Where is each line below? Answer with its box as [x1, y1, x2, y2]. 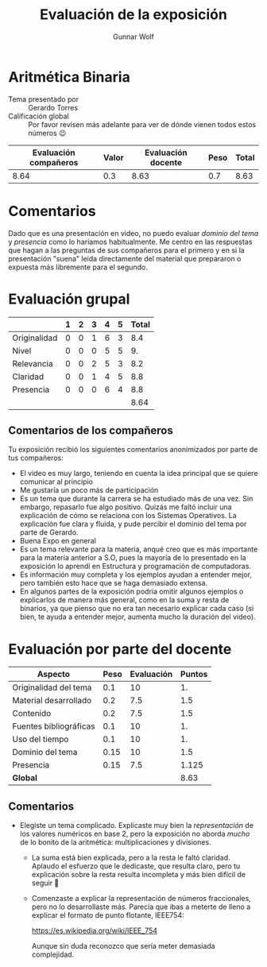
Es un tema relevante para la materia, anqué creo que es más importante [19, 544, 258, 554]
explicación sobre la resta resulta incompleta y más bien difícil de [31, 870, 246, 880]
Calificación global [8, 111, 69, 121]
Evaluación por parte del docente [8, 640, 232, 658]
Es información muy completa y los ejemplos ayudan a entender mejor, [19, 570, 253, 579]
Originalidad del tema [12, 682, 92, 693]
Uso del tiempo [12, 733, 69, 745]
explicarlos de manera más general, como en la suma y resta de [19, 595, 230, 605]
